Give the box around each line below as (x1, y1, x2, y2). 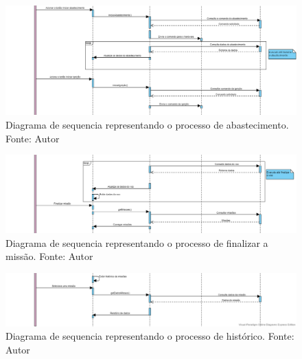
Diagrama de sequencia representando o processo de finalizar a (5, 235, 268, 250)
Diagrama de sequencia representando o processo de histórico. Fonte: (5, 329, 294, 343)
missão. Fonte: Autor (5, 249, 93, 263)
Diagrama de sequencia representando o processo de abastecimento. (5, 118, 289, 131)
